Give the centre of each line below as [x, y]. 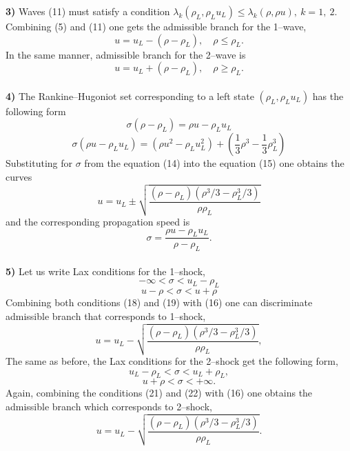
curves [19, 176]
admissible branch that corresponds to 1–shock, [106, 315]
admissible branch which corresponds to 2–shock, [109, 406]
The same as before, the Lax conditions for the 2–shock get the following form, [172, 360]
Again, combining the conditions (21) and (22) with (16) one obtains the [159, 393]
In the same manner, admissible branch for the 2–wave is [126, 54]
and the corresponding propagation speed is [98, 222]
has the [328, 96]
